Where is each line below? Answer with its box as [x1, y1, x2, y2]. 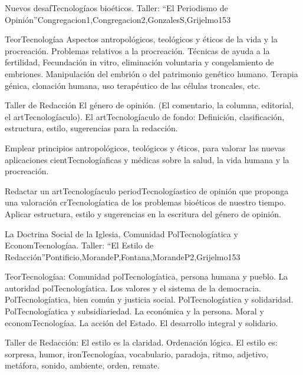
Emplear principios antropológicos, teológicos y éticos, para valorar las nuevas [5, 141, 286, 154]
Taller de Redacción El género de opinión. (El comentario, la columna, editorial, [5, 99, 294, 111]
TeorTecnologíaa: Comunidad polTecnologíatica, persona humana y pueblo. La [5, 270, 288, 283]
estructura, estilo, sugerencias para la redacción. [5, 122, 178, 134]
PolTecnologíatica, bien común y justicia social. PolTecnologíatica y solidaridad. [5, 293, 294, 306]
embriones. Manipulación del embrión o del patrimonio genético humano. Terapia [5, 67, 298, 79]
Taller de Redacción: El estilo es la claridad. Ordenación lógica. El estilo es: [5, 336, 278, 349]
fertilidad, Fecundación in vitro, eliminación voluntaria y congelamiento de [5, 56, 274, 68]
